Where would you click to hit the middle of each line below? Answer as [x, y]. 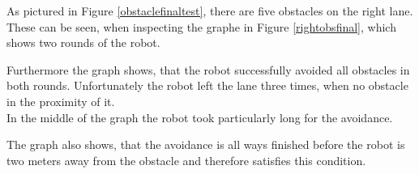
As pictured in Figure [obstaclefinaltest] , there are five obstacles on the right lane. [210, 11]
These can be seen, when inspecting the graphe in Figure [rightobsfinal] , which [201, 26]
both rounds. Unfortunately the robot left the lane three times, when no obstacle [207, 85]
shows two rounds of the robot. [83, 42]
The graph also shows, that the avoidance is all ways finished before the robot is [206, 144]
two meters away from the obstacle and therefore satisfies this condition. [186, 160]
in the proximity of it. [61, 101]
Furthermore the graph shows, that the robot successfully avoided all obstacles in [208, 69]
